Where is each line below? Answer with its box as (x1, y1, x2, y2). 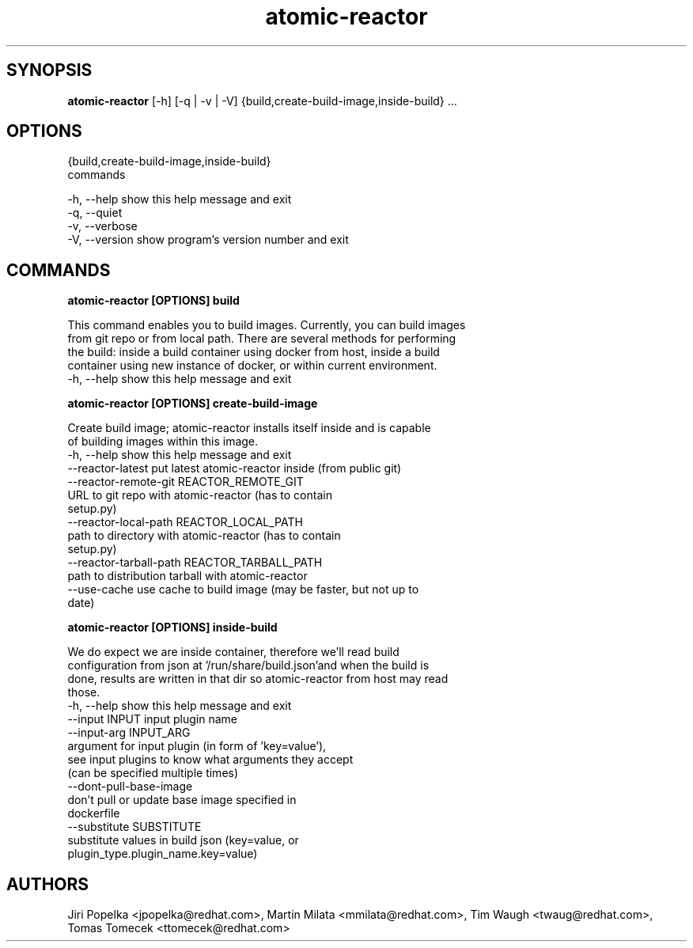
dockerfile (67, 806, 120, 821)
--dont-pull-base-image (67, 779, 193, 794)
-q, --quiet (67, 206, 123, 220)
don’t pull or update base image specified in (67, 793, 297, 807)
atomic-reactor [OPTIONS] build (67, 294, 240, 308)
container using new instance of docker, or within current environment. (67, 358, 437, 373)
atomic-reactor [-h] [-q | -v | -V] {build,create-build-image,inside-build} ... (67, 93, 457, 108)
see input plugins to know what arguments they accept (67, 753, 354, 767)
